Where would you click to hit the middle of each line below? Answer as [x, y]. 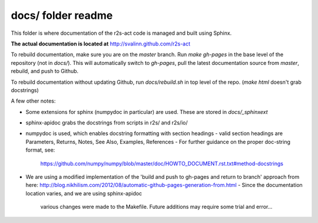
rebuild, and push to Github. [45, 71]
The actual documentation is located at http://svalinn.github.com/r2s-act [101, 44]
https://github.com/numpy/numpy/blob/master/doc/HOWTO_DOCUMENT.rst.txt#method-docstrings [162, 163]
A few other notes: [33, 101]
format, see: [40, 150]
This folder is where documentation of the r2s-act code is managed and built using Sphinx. [121, 33]
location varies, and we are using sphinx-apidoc [84, 193]
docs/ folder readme [62, 15]
